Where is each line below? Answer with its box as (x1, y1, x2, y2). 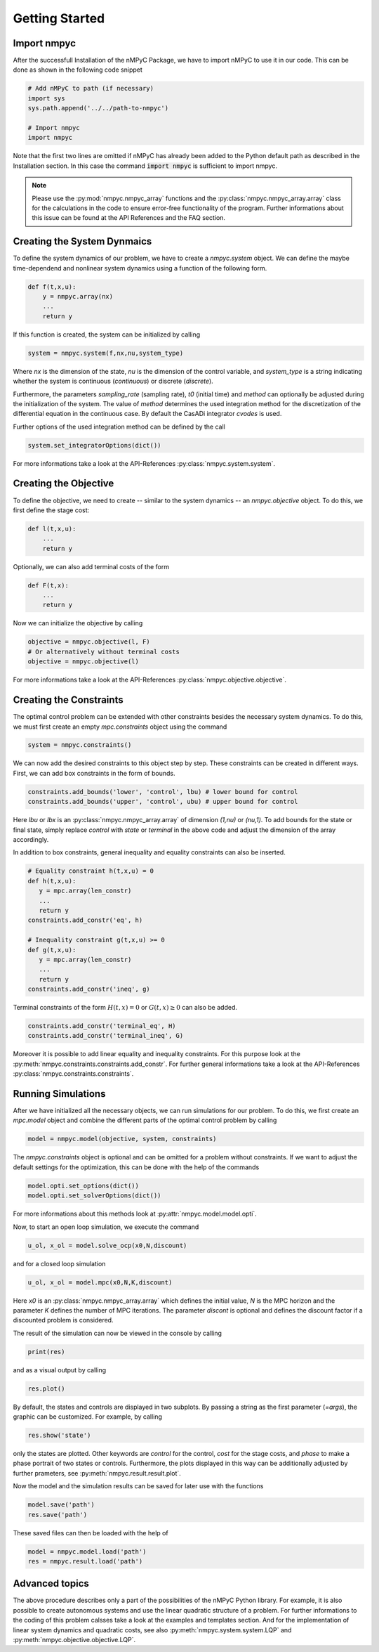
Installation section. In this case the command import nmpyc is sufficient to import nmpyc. (13, 162, 277, 170)
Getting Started (13, 11, 105, 26)
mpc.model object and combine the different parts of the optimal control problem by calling (13, 1116, 277, 1124)
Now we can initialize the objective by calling (13, 619, 143, 627)
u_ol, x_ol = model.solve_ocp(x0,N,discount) (27, 1241, 187, 1249)
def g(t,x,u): (27, 946, 77, 954)
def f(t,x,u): (27, 282, 77, 291)
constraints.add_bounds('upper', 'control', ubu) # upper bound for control (27, 798, 298, 806)
